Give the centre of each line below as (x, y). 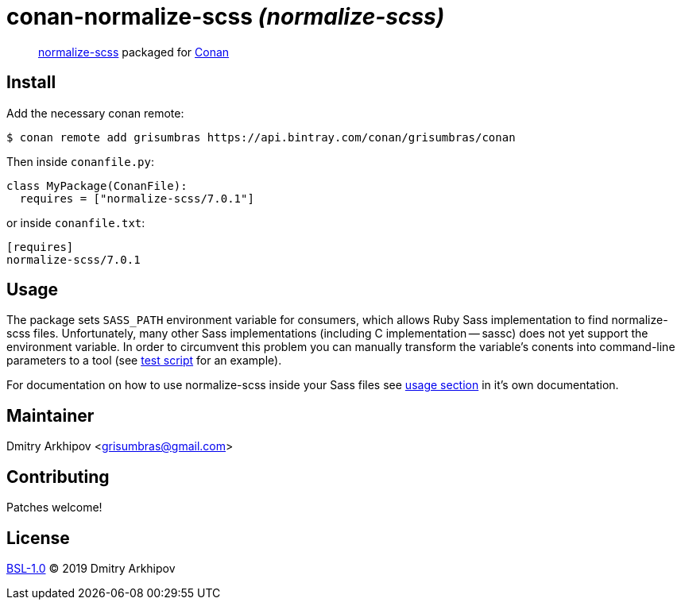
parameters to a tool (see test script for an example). (144, 361)
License (38, 538)
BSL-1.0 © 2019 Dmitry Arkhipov (91, 568)
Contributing (58, 477)
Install (31, 83)
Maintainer (50, 415)
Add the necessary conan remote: (95, 113)
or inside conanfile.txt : (76, 222)
